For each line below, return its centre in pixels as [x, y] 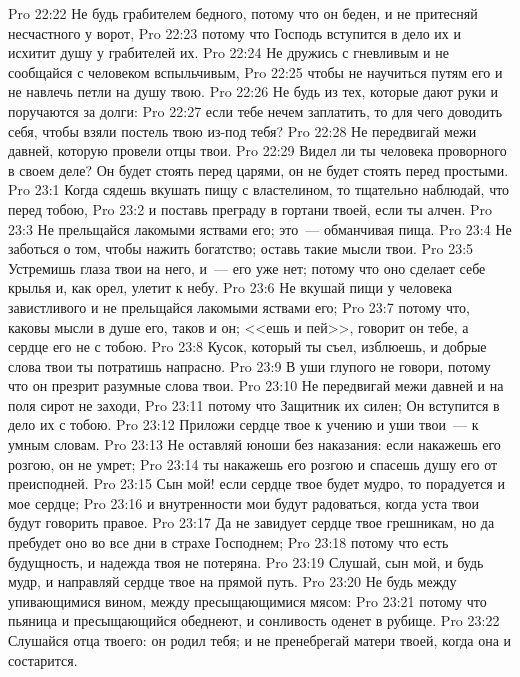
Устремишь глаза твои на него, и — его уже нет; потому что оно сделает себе [247, 267]
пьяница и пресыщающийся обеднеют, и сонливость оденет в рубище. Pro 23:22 [254, 620]
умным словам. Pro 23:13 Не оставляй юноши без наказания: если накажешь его [254, 444]
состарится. [43, 659]
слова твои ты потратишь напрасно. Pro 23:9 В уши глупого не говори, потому [249, 365]
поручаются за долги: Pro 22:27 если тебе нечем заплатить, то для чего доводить [255, 110]
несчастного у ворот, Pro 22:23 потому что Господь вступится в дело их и [235, 32]
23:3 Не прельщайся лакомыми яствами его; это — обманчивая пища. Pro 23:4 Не [260, 228]
